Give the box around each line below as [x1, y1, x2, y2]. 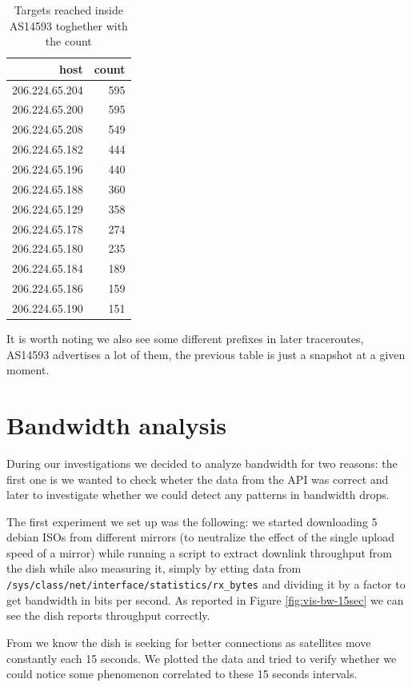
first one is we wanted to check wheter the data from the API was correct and [6, 470, 389, 487]
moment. [6, 361, 50, 378]
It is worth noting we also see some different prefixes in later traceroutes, [6, 330, 364, 346]
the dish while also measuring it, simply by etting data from [6, 560, 302, 577]
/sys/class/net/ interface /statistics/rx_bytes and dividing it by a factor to [6, 576, 406, 593]
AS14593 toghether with [9, 17, 128, 34]
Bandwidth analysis [6, 408, 227, 441]
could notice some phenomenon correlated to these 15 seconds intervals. [6, 665, 358, 682]
